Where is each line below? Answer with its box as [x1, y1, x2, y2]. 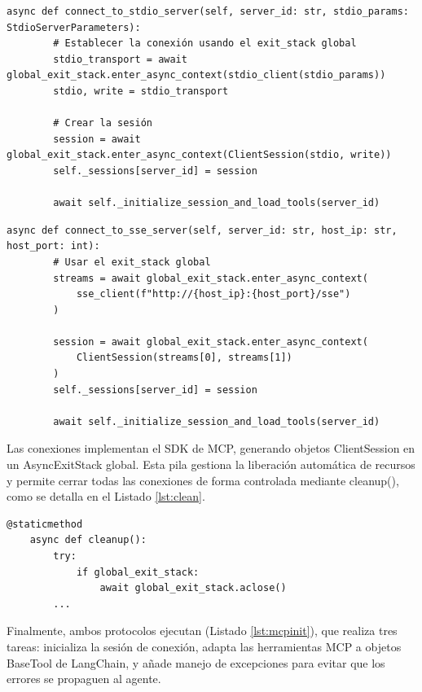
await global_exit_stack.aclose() [99, 582, 287, 594]
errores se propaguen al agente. [7, 670, 161, 687]
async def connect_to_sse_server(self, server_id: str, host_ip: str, [7, 224, 398, 236]
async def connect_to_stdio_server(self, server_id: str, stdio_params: [7, 6, 409, 17]
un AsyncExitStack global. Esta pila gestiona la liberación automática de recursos [7, 456, 415, 473]
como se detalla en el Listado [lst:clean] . [7, 488, 205, 505]
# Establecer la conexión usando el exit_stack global [53, 37, 357, 50]
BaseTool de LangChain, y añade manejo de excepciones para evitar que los [7, 654, 385, 671]
